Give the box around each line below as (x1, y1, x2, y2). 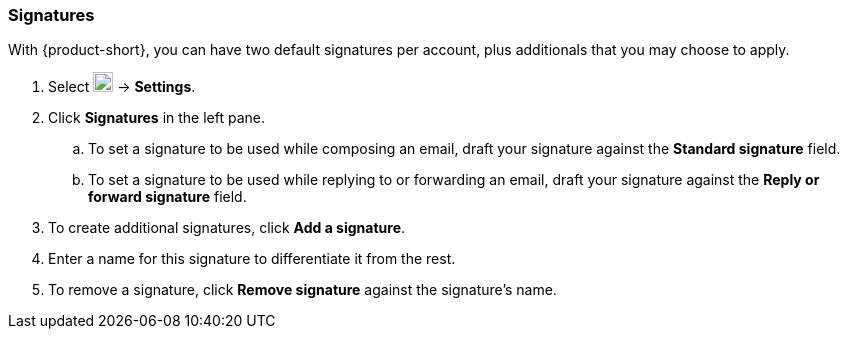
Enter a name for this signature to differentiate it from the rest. (48, 250, 456, 268)
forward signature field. (88, 188, 247, 206)
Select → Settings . (48, 78, 196, 96)
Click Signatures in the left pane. (48, 109, 265, 127)
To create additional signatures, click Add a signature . (48, 219, 406, 237)
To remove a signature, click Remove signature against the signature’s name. (48, 281, 557, 299)
